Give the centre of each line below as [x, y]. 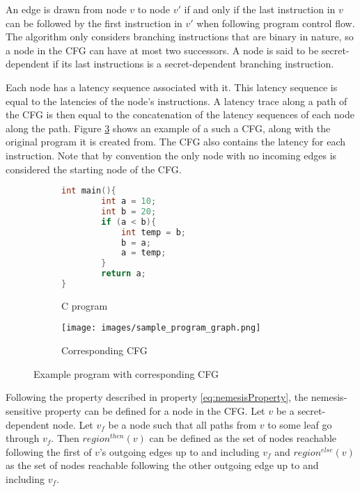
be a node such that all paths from [182, 424]
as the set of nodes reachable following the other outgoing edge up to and [162, 465]
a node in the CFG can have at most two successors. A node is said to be [162, 50]
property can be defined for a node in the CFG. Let [155, 410]
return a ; [124, 274]
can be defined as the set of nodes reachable [243, 438]
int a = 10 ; [129, 201]
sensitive [24, 410]
